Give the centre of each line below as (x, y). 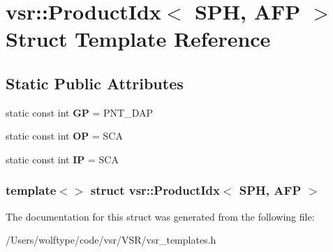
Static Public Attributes (95, 83)
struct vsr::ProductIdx (155, 190)
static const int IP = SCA (62, 159)
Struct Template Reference (138, 39)
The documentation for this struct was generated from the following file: (160, 216)
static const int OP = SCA (64, 136)
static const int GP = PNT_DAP (80, 112)
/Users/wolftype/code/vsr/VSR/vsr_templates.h (111, 240)
